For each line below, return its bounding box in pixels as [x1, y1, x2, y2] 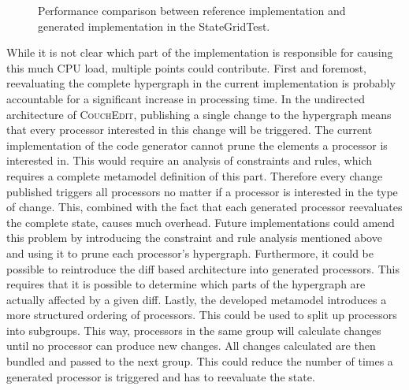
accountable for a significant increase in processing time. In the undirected [6, 90, 366, 106]
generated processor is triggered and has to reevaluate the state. [6, 368, 315, 384]
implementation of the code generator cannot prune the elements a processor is [6, 136, 388, 153]
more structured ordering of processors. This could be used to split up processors [6, 306, 397, 323]
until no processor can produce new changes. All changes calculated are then [6, 337, 376, 354]
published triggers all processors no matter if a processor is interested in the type [6, 183, 398, 199]
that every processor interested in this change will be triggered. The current [6, 121, 373, 138]
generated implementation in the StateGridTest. [38, 17, 270, 34]
